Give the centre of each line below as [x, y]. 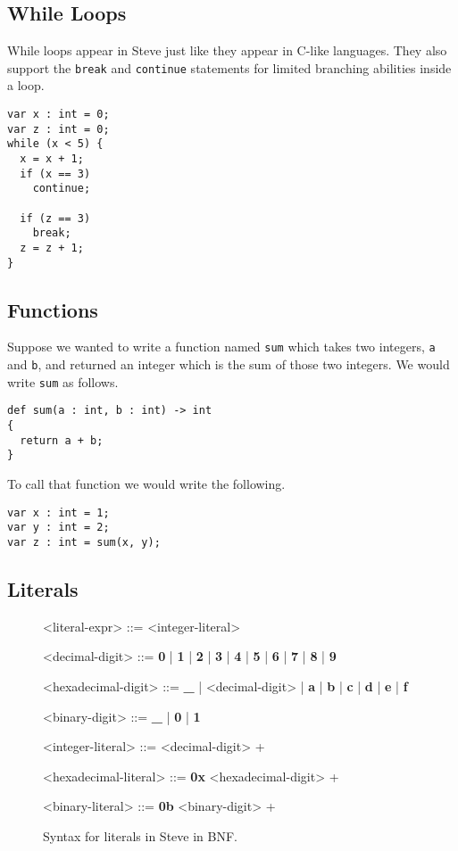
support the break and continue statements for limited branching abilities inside [229, 67]
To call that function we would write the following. [146, 484]
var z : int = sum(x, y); [84, 542]
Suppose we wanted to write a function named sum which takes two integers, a [221, 347]
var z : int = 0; [58, 129]
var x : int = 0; [58, 115]
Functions [53, 309]
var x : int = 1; [58, 512]
